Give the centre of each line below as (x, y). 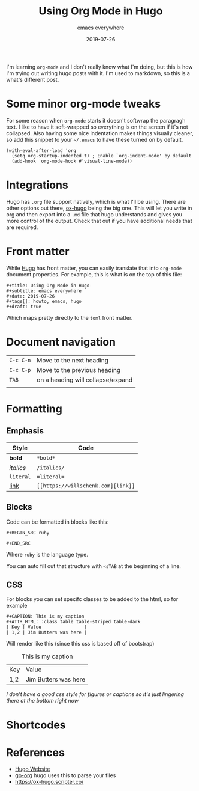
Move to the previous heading (79, 370)
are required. (22, 227)
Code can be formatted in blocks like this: (58, 522)
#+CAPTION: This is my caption (45, 617)
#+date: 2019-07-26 (31, 296)
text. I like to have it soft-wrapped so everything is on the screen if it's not (97, 127)
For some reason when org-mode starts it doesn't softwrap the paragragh (96, 120)
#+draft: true (24, 307)
